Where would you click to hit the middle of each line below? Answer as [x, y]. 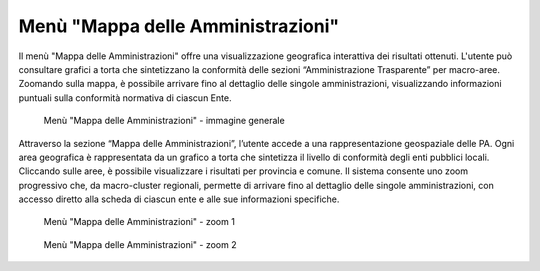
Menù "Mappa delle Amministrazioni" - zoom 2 [140, 244]
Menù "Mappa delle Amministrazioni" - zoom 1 [139, 222]
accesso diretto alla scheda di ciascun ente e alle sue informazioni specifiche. [179, 199]
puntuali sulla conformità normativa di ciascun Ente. [125, 97]
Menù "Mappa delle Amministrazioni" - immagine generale [164, 121]
